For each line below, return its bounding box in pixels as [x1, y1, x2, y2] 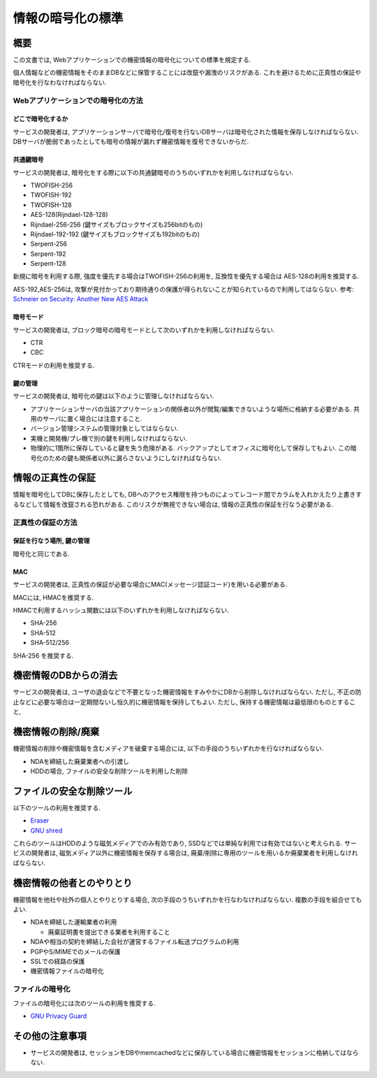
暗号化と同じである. [13, 549, 70, 558]
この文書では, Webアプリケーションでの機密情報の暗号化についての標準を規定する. [13, 56, 251, 64]
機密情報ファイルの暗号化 [30, 967, 104, 975]
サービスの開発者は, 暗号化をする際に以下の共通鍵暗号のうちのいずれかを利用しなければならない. [13, 168, 294, 176]
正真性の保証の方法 [13, 518, 78, 527]
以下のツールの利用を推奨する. [13, 803, 101, 811]
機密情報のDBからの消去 [13, 669, 118, 681]
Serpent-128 [30, 260, 66, 268]
